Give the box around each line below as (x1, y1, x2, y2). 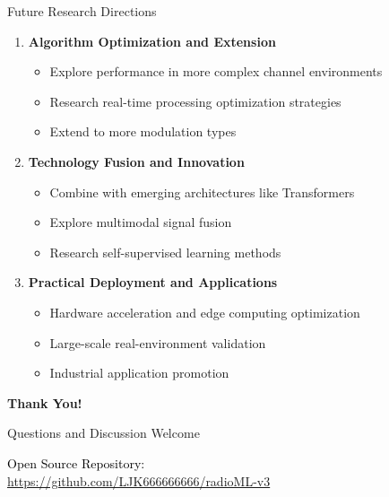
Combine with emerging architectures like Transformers (49, 182, 355, 201)
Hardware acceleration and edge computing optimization (49, 302, 360, 321)
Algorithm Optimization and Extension (28, 31, 276, 50)
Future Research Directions (7, 2, 157, 20)
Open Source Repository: (7, 453, 145, 472)
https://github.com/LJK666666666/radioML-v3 (7, 471, 271, 490)
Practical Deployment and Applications (28, 273, 278, 292)
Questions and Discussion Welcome (7, 423, 200, 442)
